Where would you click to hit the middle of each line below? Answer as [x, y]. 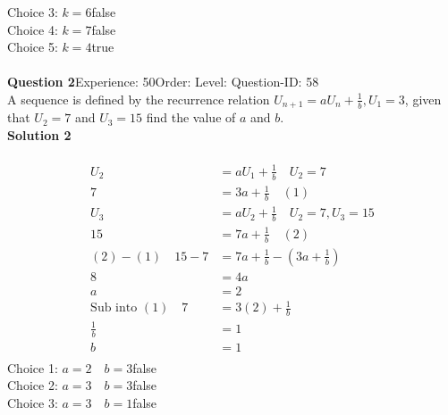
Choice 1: [33, 367]
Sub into [114, 308]
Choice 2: [33, 385]
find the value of [191, 117]
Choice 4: [33, 29]
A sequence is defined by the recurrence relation [139, 99]
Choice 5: [33, 47]
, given [423, 99]
